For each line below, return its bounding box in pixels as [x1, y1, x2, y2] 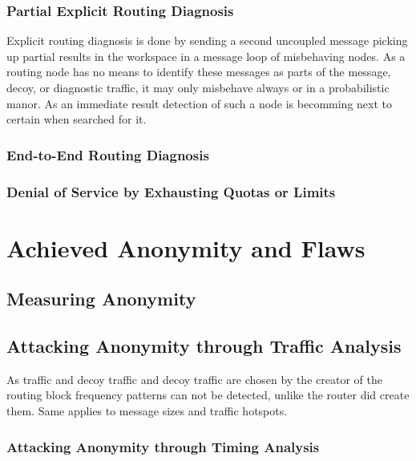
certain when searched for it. [6, 111, 147, 127]
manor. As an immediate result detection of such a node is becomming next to [6, 95, 393, 111]
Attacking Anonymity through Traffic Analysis [6, 334, 402, 358]
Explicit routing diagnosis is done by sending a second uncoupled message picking [6, 32, 408, 49]
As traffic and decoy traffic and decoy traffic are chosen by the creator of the [6, 370, 382, 387]
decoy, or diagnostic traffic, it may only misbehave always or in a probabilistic [6, 79, 390, 95]
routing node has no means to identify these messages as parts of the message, [6, 63, 391, 80]
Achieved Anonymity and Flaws [6, 231, 366, 264]
